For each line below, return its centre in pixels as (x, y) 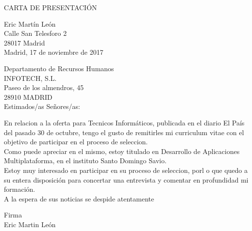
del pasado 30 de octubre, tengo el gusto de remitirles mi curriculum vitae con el (124, 132)
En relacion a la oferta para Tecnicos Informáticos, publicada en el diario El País (124, 122)
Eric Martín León (30, 23)
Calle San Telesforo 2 (35, 33)
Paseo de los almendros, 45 (44, 87)
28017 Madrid (25, 42)
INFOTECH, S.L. (30, 78)
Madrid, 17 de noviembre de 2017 (54, 52)
